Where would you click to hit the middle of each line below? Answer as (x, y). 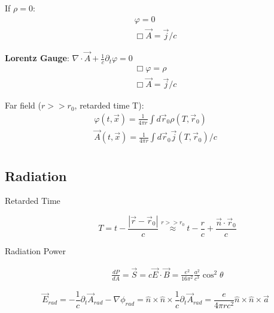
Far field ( (23, 105)
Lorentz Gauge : (37, 58)
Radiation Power (35, 250)
